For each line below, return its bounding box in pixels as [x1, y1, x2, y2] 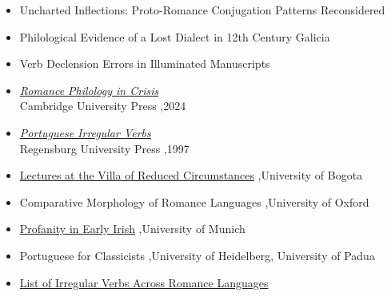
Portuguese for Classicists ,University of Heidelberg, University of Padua [19, 247, 375, 263]
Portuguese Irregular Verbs [19, 124, 151, 140]
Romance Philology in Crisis [19, 81, 159, 98]
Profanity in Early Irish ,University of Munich [19, 220, 245, 237]
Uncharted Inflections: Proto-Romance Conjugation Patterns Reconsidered [19, 2, 385, 18]
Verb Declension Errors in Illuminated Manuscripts [19, 55, 270, 72]
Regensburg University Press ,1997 [19, 140, 190, 156]
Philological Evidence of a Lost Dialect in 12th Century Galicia [19, 28, 330, 45]
